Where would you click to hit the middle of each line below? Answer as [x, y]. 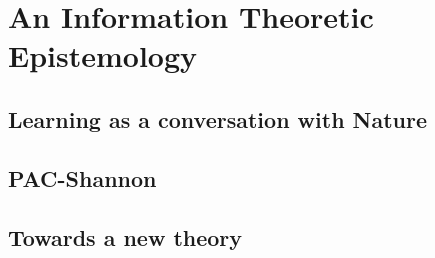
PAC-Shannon [82, 177]
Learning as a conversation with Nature [218, 118]
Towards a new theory [125, 236]
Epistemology [103, 55]
